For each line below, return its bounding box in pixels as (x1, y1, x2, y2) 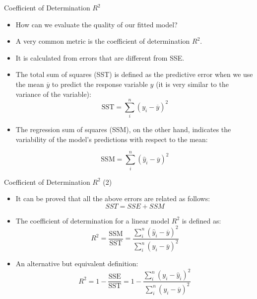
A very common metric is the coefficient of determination (15, 36, 190, 46)
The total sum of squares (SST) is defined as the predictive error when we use (15, 69, 253, 79)
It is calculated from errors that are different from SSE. (15, 52, 185, 63)
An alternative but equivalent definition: (15, 258, 138, 269)
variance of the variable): (15, 88, 91, 99)
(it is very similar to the (156, 78, 229, 89)
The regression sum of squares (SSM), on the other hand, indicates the (15, 124, 231, 135)
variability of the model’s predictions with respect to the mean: (15, 134, 208, 144)
